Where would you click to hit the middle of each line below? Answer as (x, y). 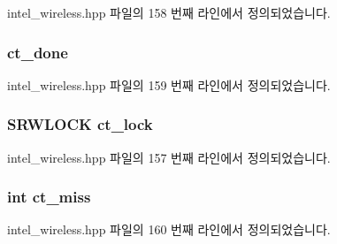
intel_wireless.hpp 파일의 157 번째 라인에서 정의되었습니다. (169, 157)
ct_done (38, 52)
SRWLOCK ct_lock (80, 124)
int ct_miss (49, 197)
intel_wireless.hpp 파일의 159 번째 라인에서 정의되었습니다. (169, 84)
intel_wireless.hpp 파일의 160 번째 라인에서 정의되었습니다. (169, 229)
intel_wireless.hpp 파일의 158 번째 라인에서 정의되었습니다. (169, 12)
